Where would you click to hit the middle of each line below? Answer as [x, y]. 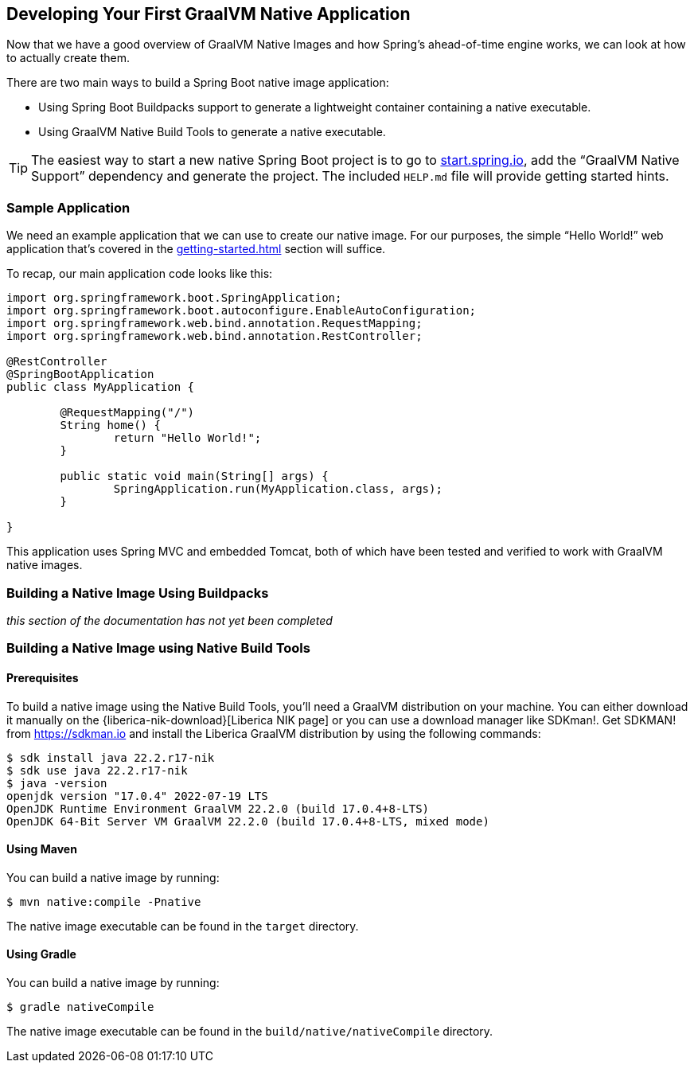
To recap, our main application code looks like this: [140, 274]
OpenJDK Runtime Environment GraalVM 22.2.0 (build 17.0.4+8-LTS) [218, 808]
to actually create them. [68, 58]
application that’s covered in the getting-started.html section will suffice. [196, 249]
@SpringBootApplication [80, 375]
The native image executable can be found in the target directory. [183, 926]
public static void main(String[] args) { [194, 476]
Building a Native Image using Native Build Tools [158, 648]
